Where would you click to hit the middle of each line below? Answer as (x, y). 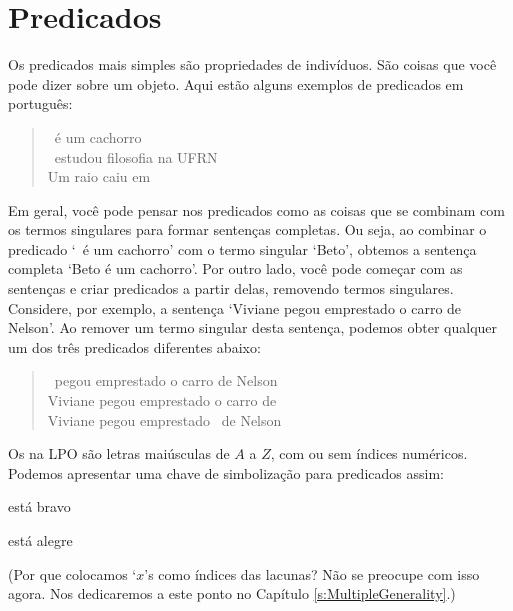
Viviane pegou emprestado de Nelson (164, 419)
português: (40, 103)
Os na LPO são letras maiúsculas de (119, 453)
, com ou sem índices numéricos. (369, 453)
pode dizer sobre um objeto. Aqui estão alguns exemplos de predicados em (236, 83)
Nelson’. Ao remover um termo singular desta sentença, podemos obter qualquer (253, 327)
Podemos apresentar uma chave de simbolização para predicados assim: (226, 472)
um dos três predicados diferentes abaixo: (134, 346)
